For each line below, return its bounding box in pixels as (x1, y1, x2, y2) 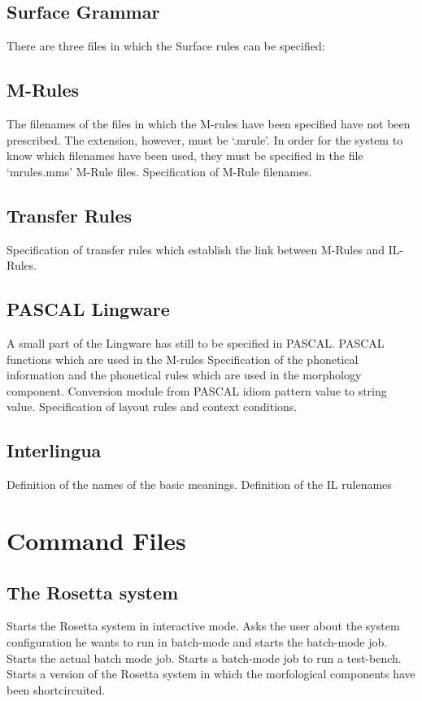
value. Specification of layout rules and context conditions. (7, 398, 298, 415)
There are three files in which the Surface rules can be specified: (7, 37, 325, 54)
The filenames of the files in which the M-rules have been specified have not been (7, 115, 411, 132)
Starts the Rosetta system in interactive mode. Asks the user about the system (7, 617, 400, 634)
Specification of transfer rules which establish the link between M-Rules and (7, 240, 385, 257)
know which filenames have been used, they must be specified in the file (7, 147, 363, 164)
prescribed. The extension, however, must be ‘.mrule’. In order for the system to (7, 131, 403, 148)
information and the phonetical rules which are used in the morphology (7, 366, 362, 383)
